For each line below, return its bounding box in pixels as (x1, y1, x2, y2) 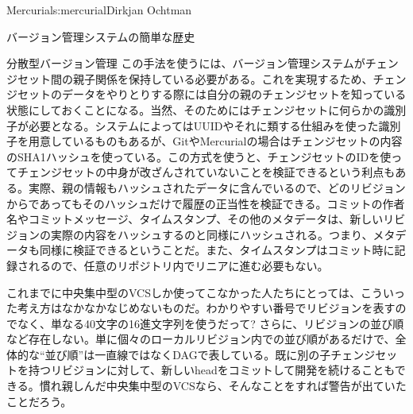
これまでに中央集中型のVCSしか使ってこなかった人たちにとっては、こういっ (6, 284, 405, 300)
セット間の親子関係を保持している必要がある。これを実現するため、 (17, 70, 373, 87)
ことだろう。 (6, 393, 72, 409)
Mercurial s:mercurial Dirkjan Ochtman (6, 2, 192, 17)
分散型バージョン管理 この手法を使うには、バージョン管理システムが (6, 55, 365, 72)
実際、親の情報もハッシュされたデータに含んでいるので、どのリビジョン (28, 179, 406, 195)
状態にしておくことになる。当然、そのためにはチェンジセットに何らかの (6, 101, 384, 118)
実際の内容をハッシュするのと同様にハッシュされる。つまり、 (50, 226, 373, 242)
